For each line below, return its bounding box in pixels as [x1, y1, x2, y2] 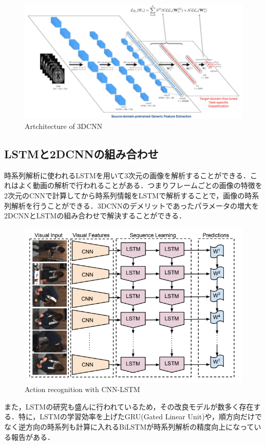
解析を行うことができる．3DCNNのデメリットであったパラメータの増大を [11, 200, 259, 211]
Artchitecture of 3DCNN [25, 121, 103, 132]
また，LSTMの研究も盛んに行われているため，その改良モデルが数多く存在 [4, 401, 254, 412]
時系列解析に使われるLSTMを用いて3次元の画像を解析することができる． [4, 170, 251, 180]
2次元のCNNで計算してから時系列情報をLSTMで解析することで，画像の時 [4, 190, 252, 201]
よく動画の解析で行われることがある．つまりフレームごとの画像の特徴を [18, 180, 262, 191]
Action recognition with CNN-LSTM [25, 384, 140, 395]
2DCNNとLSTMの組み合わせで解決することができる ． [4, 210, 186, 221]
